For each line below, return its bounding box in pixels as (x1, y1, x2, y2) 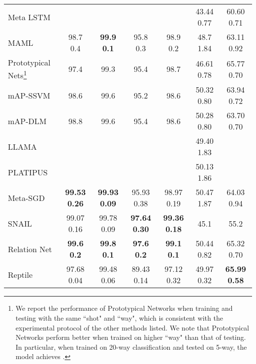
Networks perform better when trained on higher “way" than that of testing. (15, 332, 246, 342)
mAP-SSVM (8, 89, 51, 101)
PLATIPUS (8, 166, 48, 178)
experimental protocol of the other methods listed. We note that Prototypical (15, 322, 249, 332)
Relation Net (8, 243, 52, 255)
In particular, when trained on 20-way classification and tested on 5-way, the (15, 341, 247, 352)
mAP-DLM (8, 115, 47, 127)
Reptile (8, 268, 33, 280)
